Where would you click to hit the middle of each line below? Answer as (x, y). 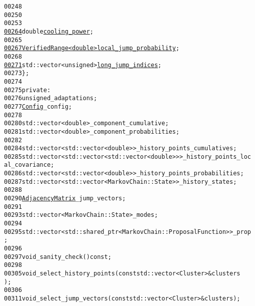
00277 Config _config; (38, 106)
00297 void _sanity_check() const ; (58, 257)
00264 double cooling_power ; (49, 31)
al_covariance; (29, 165)
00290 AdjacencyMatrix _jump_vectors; (65, 199)
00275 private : (27, 90)
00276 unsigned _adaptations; (51, 98)
